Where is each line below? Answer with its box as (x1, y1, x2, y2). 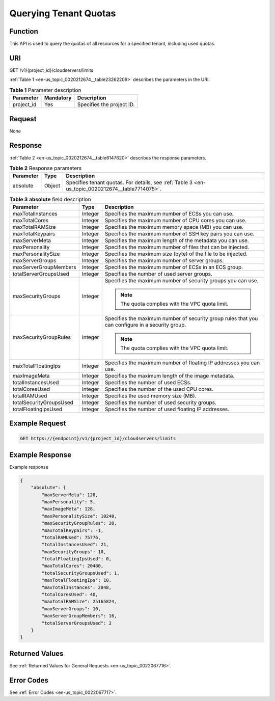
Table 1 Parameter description (9, 87, 81, 94)
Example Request (9, 419, 66, 428)
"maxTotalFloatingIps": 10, (41, 577, 112, 583)
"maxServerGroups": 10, (41, 606, 101, 611)
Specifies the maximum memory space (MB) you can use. (104, 223, 244, 230)
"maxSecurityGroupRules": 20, (41, 520, 117, 526)
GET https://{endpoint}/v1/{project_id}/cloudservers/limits (20, 436, 176, 442)
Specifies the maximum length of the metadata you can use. (104, 237, 249, 244)
